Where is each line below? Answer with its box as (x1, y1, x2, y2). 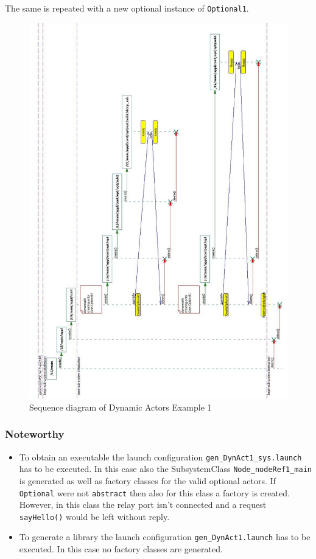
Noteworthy (5, 426, 65, 442)
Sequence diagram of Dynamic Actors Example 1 (29, 400, 212, 413)
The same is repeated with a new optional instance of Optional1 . (5, 2, 249, 14)
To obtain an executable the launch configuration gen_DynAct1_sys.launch (19, 450, 302, 463)
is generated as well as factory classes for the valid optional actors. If (19, 474, 276, 487)
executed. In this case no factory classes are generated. (19, 543, 223, 555)
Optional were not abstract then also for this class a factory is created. (19, 486, 290, 499)
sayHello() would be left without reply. (19, 510, 170, 523)
